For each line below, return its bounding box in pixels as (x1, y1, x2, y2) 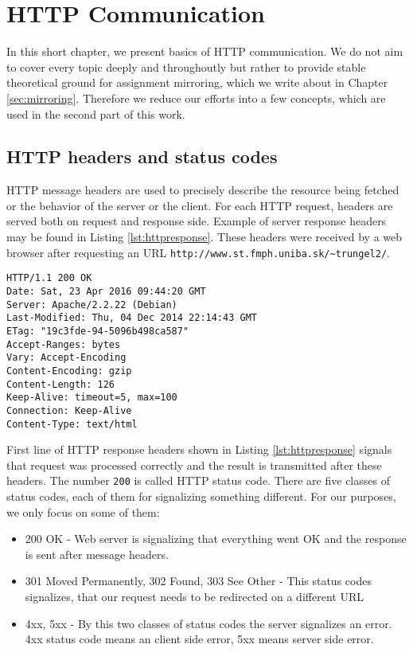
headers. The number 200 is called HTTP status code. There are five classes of (6, 472, 390, 489)
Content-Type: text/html (6, 418, 138, 430)
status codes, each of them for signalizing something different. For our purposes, (6, 488, 396, 505)
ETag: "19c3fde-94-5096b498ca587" (6, 325, 189, 337)
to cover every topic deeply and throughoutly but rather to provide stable (6, 58, 366, 75)
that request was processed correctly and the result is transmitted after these (6, 456, 382, 473)
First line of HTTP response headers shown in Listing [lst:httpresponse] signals (6, 441, 392, 458)
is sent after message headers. (25, 545, 169, 562)
